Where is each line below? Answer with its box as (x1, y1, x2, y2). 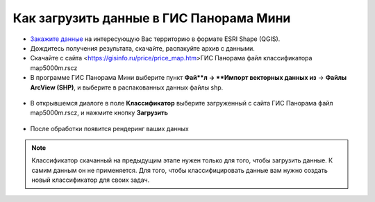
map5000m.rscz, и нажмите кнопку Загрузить (30, 108, 168, 117)
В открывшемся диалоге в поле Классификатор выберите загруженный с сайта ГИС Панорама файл (30, 99, 333, 107)
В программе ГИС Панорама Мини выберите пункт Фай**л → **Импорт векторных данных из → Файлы (30, 74, 347, 82)
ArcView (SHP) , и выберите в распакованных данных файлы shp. (30, 83, 224, 92)
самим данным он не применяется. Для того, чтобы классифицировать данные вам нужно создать (31, 166, 328, 174)
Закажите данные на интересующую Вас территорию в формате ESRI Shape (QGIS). (30, 35, 281, 43)
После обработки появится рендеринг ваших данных (30, 124, 189, 133)
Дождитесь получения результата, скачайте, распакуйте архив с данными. (30, 44, 255, 52)
